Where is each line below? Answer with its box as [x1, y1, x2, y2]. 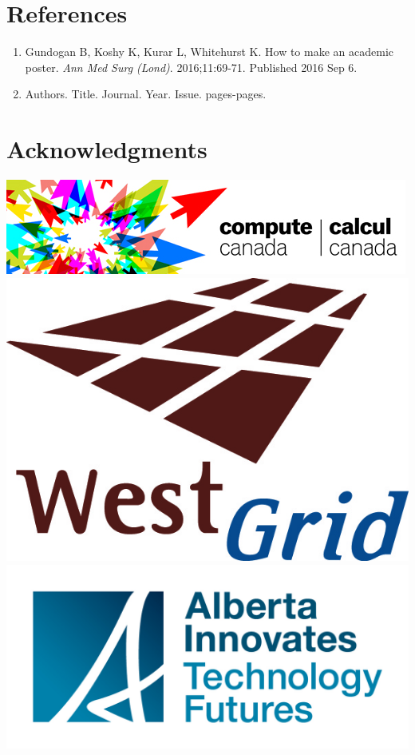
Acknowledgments [6, 133, 207, 165]
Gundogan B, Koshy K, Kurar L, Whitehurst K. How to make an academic [25, 43, 393, 60]
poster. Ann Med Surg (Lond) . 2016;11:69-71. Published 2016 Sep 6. [25, 58, 358, 75]
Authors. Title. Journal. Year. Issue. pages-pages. [25, 85, 267, 102]
